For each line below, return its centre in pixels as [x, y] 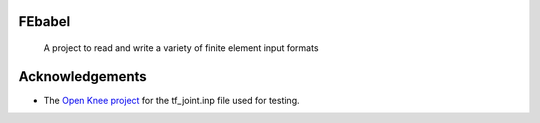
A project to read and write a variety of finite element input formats [181, 48]
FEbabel [44, 21]
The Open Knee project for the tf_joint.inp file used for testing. [171, 100]
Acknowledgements [82, 76]
